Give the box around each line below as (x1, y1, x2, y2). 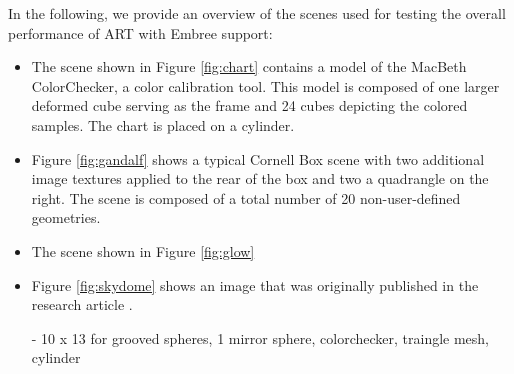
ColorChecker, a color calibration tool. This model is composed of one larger (31, 75, 500, 96)
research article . (31, 294, 133, 315)
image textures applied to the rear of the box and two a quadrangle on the (31, 168, 489, 189)
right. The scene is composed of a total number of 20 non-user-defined (31, 187, 461, 208)
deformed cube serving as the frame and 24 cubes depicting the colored (31, 95, 468, 116)
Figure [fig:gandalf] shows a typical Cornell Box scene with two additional (31, 148, 485, 169)
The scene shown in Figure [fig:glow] (31, 240, 255, 261)
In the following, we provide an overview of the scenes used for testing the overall (8, 3, 506, 23)
